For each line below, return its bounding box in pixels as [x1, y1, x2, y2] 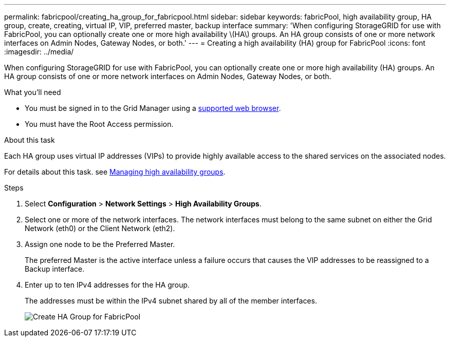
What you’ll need [4, 88, 61, 97]
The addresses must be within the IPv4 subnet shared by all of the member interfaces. [25, 296, 317, 305]
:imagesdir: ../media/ [4, 47, 74, 56]
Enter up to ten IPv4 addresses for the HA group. [25, 280, 190, 289]
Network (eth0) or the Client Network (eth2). [25, 224, 175, 233]
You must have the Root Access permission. [25, 120, 174, 128]
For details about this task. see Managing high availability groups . [4, 167, 226, 176]
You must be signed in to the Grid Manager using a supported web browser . [25, 104, 281, 112]
